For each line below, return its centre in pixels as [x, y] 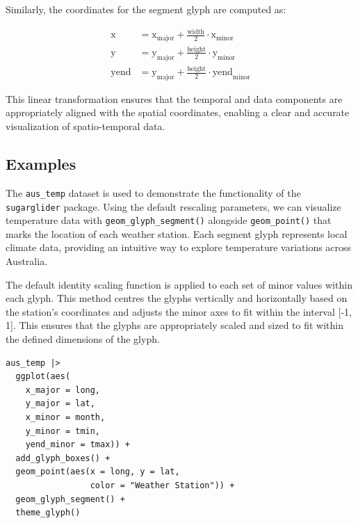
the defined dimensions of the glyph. [83, 338]
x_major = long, [63, 390]
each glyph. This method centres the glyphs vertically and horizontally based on [177, 298]
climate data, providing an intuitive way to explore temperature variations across [179, 247]
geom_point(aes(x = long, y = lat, [98, 472]
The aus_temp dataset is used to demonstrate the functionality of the [153, 192]
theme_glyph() [48, 513]
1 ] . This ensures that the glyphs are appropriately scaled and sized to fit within [174, 325]
